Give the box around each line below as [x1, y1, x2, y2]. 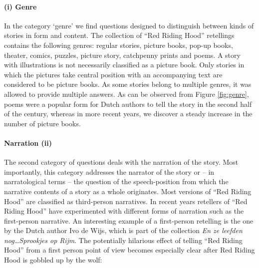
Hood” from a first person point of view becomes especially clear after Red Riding [4, 245, 255, 255]
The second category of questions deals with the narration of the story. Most [4, 157, 239, 167]
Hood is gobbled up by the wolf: [4, 255, 102, 265]
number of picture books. [4, 118, 81, 128]
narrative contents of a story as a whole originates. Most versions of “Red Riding [4, 186, 252, 196]
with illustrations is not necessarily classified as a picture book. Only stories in [4, 59, 245, 70]
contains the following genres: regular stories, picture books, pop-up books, [4, 39, 233, 50]
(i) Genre [4, 1, 37, 11]
